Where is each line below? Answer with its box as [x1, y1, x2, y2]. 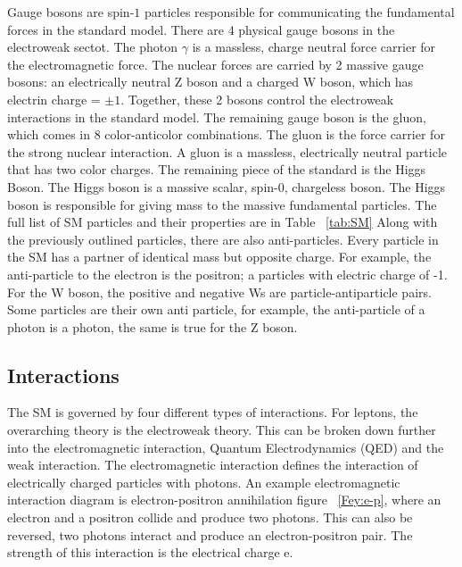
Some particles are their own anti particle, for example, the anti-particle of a [7, 300, 425, 319]
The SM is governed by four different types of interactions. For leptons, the [7, 403, 418, 421]
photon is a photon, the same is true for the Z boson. [7, 317, 298, 336]
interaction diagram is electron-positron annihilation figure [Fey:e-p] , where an [7, 490, 441, 509]
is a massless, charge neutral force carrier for [192, 38, 436, 56]
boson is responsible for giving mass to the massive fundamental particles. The [7, 195, 437, 213]
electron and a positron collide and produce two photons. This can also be [7, 508, 413, 527]
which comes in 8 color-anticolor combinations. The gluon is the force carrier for [7, 125, 445, 144]
